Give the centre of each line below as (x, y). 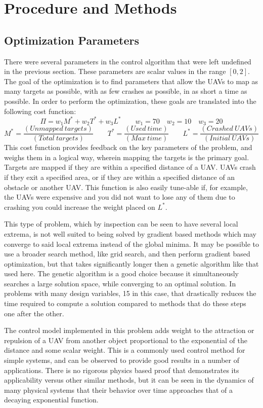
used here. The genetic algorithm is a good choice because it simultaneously (121, 273)
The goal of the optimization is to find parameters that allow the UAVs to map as (131, 81)
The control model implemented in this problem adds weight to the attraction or (129, 330)
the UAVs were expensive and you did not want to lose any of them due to (120, 197)
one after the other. (34, 313)
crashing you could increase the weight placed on (80, 207)
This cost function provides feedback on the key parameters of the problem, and (128, 147)
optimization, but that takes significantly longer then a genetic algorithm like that (131, 263)
